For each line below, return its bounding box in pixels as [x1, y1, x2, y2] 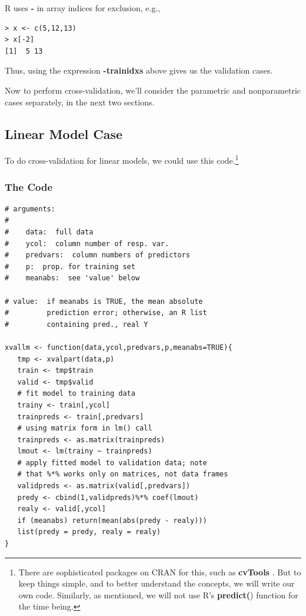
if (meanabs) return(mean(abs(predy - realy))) [17, 516, 207, 525]
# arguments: [5, 204, 55, 213]
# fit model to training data [17, 389, 135, 398]
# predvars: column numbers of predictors [5, 251, 190, 260]
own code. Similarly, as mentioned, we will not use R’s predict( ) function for [18, 588, 298, 601]
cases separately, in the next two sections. [5, 95, 155, 108]
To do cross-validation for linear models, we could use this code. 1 [5, 153, 239, 167]
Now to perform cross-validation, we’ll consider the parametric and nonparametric [5, 84, 301, 96]
